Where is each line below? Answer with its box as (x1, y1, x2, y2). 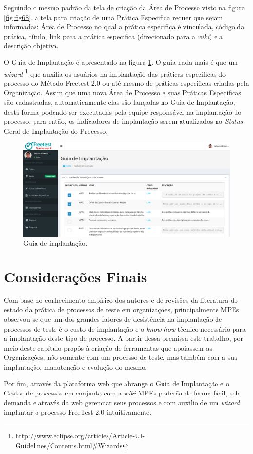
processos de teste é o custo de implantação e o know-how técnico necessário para (4, 323, 246, 334)
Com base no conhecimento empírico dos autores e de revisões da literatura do (4, 295, 238, 305)
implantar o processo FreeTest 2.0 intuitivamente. (4, 407, 152, 417)
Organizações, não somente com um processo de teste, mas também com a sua (4, 352, 237, 362)
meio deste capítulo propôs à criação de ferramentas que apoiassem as (4, 342, 212, 353)
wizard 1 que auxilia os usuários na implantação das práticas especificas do (4, 67, 226, 79)
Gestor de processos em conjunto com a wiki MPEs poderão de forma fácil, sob (4, 388, 240, 398)
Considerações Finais (4, 266, 147, 286)
